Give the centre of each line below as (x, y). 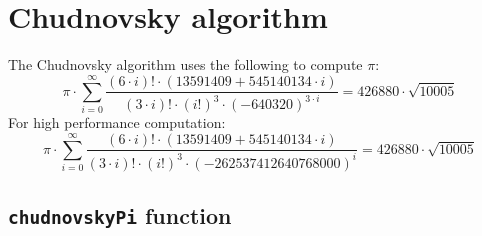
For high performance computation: (117, 122)
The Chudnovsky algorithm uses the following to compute (185, 64)
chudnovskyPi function (120, 215)
